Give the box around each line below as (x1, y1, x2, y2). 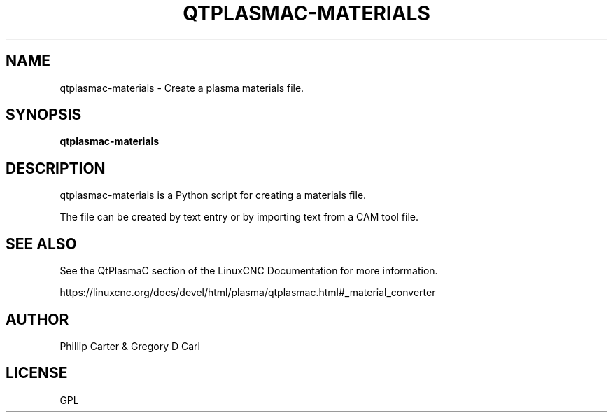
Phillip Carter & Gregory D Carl (59, 340, 200, 352)
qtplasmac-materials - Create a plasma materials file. (59, 81, 304, 94)
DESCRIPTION (6, 159, 106, 177)
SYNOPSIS (6, 106, 82, 124)
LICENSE (6, 364, 68, 382)
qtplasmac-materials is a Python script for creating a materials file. (59, 189, 367, 202)
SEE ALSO (6, 235, 77, 253)
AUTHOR (6, 310, 69, 328)
